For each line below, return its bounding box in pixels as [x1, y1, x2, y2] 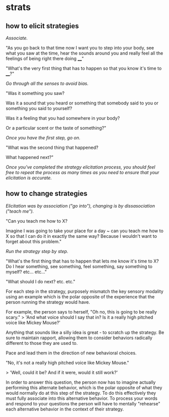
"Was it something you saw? [6, 90, 65, 96]
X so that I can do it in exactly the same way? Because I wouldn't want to [6, 233, 157, 239]
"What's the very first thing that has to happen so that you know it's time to [6, 65, 162, 71]
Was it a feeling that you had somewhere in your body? [6, 115, 120, 121]
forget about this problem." [6, 238, 62, 244]
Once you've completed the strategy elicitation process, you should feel [6, 164, 155, 170]
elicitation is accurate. [6, 175, 52, 181]
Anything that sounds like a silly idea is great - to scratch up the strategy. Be [6, 329, 164, 335]
